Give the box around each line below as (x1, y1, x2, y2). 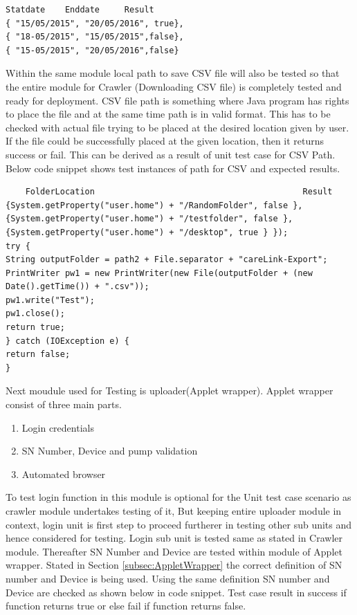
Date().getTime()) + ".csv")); (6, 282, 149, 292)
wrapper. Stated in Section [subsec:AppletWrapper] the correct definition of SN (6, 558, 342, 572)
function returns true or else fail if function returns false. (6, 598, 246, 613)
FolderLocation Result (25, 187, 333, 197)
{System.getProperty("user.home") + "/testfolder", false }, (6, 214, 293, 224)
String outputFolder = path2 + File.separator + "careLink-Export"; (6, 255, 328, 265)
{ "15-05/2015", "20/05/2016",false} (6, 45, 179, 55)
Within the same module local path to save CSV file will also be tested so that (6, 66, 340, 80)
